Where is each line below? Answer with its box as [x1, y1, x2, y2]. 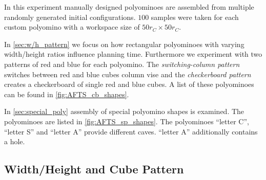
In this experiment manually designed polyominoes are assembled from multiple [4, 2, 254, 12]
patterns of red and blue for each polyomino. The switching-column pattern [4, 58, 240, 69]
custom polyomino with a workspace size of [4, 21, 140, 32]
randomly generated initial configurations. [4, 11, 136, 22]
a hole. [4, 136, 25, 147]
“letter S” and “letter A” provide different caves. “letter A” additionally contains [4, 126, 258, 137]
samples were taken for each [151, 11, 239, 22]
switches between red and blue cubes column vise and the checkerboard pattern [4, 69, 251, 79]
